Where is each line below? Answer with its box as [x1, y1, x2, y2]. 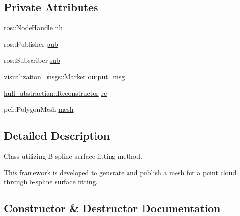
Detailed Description [4, 128, 110, 143]
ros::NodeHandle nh [4, 22, 63, 33]
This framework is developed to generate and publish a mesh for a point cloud [4, 167, 237, 177]
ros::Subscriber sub [4, 55, 60, 65]
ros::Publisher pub [4, 38, 58, 49]
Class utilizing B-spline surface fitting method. [4, 150, 142, 161]
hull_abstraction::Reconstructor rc [4, 88, 107, 98]
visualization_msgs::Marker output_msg [4, 71, 125, 81]
